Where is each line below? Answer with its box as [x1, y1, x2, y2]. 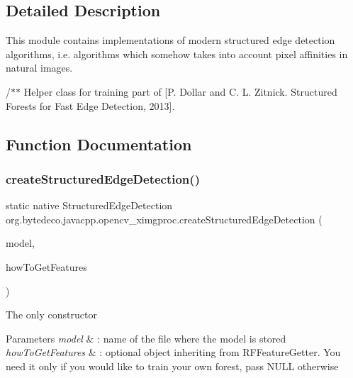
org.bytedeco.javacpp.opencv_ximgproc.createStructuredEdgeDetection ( [6, 211, 323, 226]
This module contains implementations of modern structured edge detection [6, 33, 335, 48]
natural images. [6, 60, 73, 75]
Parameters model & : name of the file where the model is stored [6, 330, 286, 345]
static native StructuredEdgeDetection [6, 198, 173, 213]
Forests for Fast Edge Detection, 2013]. [6, 98, 175, 113]
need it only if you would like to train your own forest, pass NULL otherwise [6, 358, 339, 373]
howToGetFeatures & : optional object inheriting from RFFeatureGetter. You [6, 345, 341, 360]
